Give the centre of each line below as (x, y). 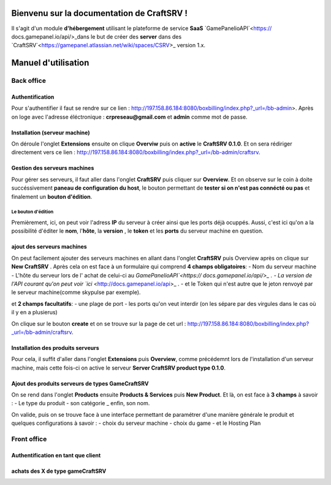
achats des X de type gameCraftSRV (59, 471)
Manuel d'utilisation (50, 63)
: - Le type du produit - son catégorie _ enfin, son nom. (81, 403)
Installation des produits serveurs (55, 347)
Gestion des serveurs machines (53, 168)
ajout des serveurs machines (49, 247)
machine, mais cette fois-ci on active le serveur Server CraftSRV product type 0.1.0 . (119, 368)
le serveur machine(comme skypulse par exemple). (76, 292)
